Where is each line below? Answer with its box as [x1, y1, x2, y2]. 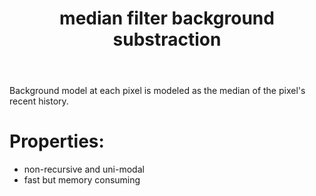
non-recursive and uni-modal [23, 163, 145, 176]
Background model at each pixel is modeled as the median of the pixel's [9, 85, 306, 97]
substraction [112, 28, 222, 51]
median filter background [59, 7, 275, 30]
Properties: [9, 130, 105, 153]
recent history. [9, 95, 69, 107]
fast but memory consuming [23, 174, 141, 186]
